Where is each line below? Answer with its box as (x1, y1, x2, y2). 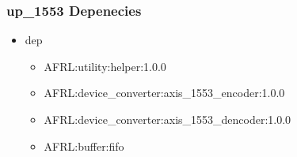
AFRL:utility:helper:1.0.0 (44, 58, 166, 74)
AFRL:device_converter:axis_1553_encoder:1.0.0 (44, 84, 285, 101)
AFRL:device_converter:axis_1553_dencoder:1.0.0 (44, 111, 291, 127)
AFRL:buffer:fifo (44, 137, 124, 154)
